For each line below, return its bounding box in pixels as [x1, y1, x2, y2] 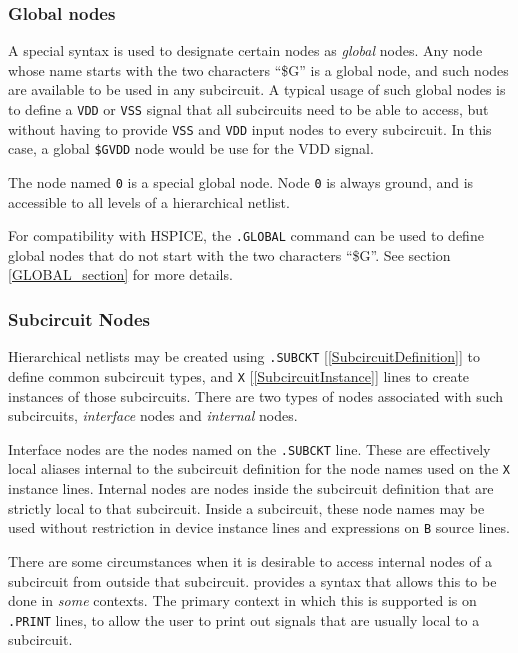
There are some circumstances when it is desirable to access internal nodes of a [8, 550, 493, 571]
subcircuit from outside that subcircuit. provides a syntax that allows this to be [8, 570, 497, 591]
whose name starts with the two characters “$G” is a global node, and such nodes [8, 59, 509, 80]
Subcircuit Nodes [8, 306, 150, 331]
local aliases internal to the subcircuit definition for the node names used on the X [8, 458, 510, 479]
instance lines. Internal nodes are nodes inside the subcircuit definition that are [8, 478, 494, 499]
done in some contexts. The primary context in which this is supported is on [8, 590, 477, 611]
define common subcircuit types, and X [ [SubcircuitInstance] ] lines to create [8, 365, 470, 386]
